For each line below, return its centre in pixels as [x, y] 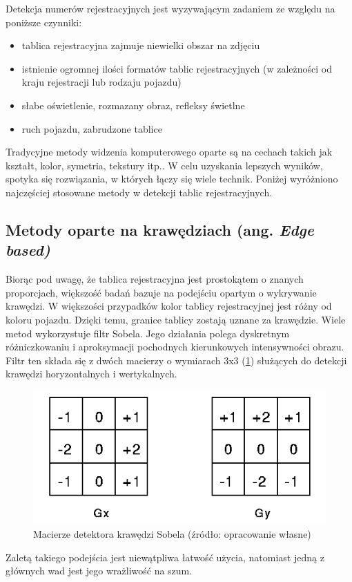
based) [28, 250]
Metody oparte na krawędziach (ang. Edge [160, 229]
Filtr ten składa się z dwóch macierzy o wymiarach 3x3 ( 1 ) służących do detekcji [176, 360]
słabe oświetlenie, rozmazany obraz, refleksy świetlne [133, 105]
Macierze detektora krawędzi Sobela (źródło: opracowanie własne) [172, 534]
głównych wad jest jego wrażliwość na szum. [99, 571]
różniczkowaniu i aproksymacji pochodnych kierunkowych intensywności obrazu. [175, 347]
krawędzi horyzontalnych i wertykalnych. [91, 374]
